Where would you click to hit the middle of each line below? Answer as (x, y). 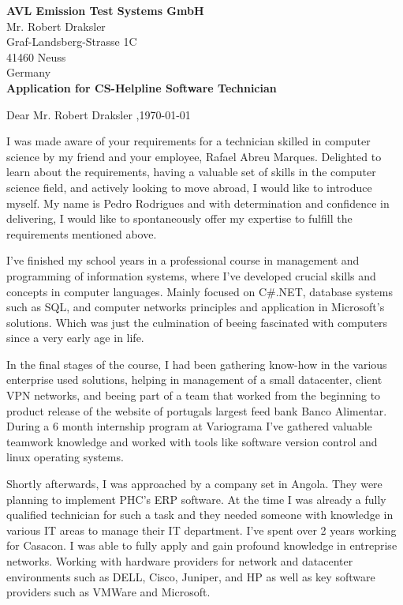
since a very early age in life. (75, 338)
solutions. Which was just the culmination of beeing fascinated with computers (197, 322)
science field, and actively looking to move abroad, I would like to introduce (189, 187)
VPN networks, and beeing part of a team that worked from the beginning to (194, 395)
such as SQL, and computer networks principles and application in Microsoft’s (196, 307)
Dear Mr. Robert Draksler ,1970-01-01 (99, 114)
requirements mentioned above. (82, 233)
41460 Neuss (36, 56)
